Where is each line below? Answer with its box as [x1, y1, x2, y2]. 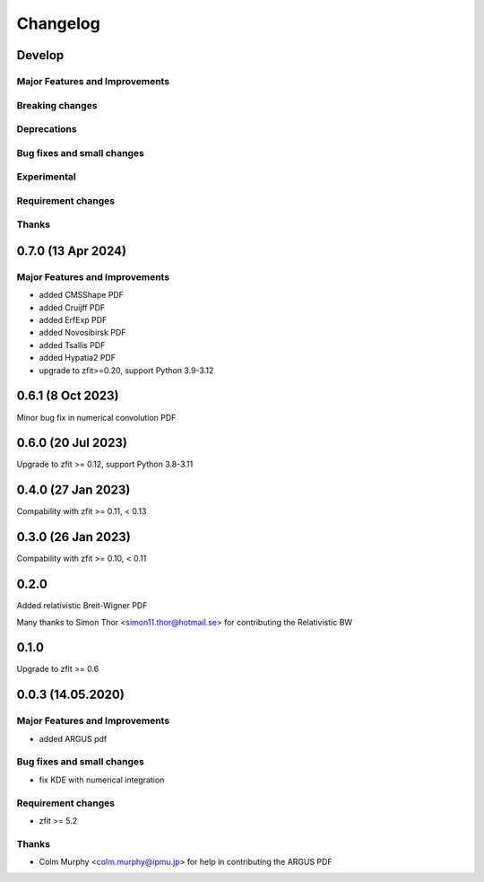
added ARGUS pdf [39, 733, 108, 744]
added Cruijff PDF [39, 301, 106, 313]
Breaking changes [16, 99, 98, 111]
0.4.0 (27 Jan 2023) [16, 483, 131, 498]
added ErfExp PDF [39, 315, 108, 326]
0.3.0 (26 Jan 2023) [16, 529, 132, 545]
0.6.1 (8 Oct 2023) [16, 389, 119, 404]
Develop [16, 48, 65, 63]
